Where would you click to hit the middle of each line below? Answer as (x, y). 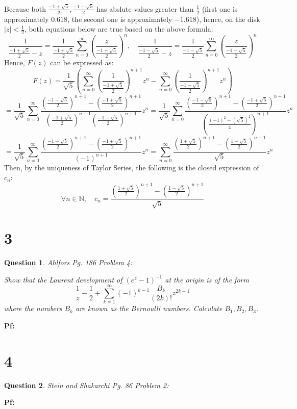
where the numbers (33, 308)
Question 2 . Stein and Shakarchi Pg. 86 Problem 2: (86, 385)
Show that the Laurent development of (63, 279)
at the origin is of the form (207, 279)
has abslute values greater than (145, 8)
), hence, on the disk (228, 19)
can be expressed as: (82, 62)
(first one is (220, 8)
